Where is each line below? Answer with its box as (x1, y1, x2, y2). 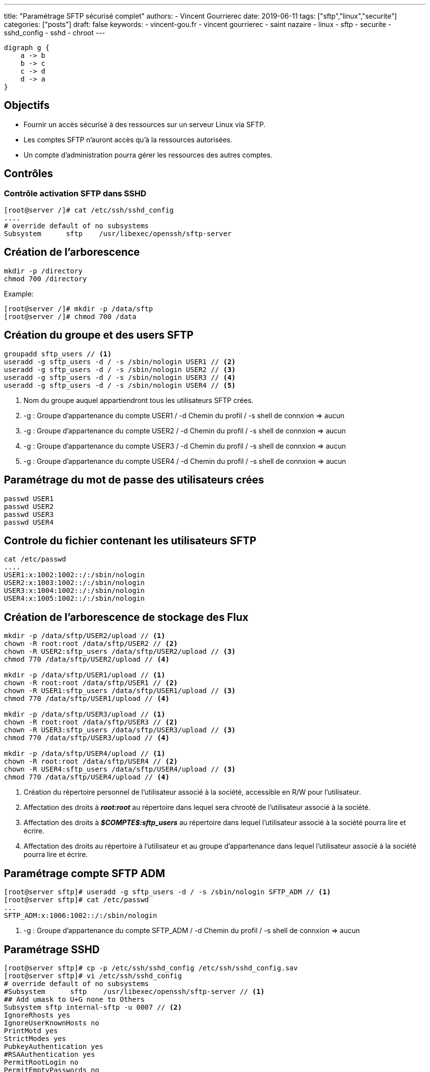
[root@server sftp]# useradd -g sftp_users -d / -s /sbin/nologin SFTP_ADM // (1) (4, 888, 331, 896)
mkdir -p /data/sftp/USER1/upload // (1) (4, 671, 165, 679)
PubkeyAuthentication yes (4, 1042, 104, 1050)
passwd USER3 (4, 510, 54, 518)
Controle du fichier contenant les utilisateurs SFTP (4, 535, 257, 547)
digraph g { (4, 44, 50, 52)
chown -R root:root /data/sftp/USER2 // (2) (4, 640, 178, 648)
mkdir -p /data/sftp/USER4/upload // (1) (4, 750, 165, 758)
